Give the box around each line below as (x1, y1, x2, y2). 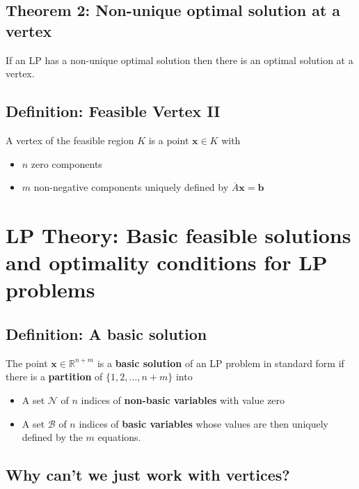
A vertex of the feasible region (6, 132, 134, 147)
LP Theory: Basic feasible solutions (6, 220, 351, 249)
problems (6, 275, 95, 304)
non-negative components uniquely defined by (33, 180, 229, 194)
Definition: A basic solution (6, 323, 207, 344)
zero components (31, 156, 102, 171)
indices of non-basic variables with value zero (81, 392, 285, 407)
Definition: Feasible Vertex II (6, 100, 221, 122)
